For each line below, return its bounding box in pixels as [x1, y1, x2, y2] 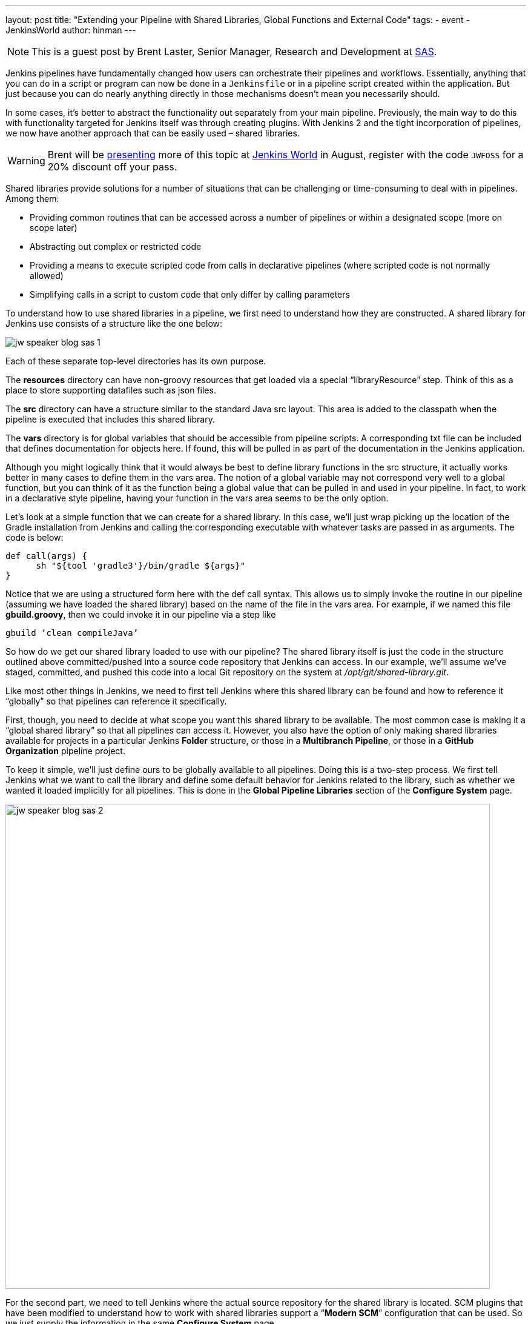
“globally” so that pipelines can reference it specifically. [5, 696, 227, 706]
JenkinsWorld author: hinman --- [5, 25, 136, 35]
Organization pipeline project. [5, 746, 125, 756]
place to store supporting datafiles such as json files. [5, 385, 216, 395]
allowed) [30, 270, 64, 281]
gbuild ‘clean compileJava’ [5, 628, 139, 638]
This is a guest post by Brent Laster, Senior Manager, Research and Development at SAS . [31, 45, 437, 58]
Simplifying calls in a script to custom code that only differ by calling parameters [30, 289, 350, 299]
